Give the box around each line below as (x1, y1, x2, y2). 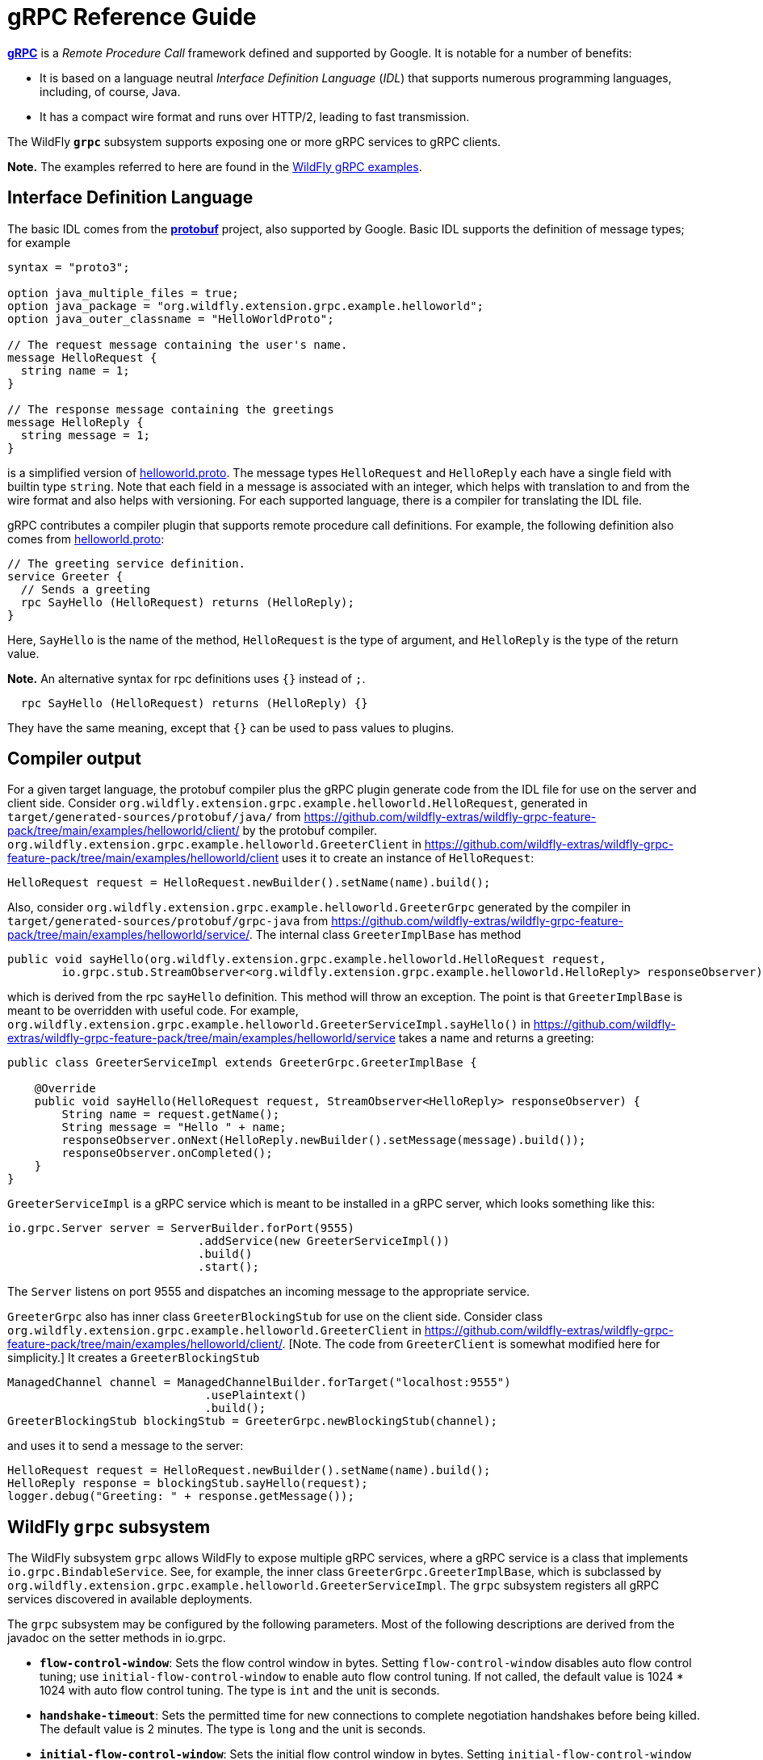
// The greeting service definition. (7, 556, 246, 570)
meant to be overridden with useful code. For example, (7, 1004, 299, 1018)
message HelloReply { (7, 415, 144, 429)
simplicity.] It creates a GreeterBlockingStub (7, 1351, 260, 1365)
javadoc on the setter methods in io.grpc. (7, 1631, 226, 1645)
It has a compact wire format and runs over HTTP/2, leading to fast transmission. (40, 109, 470, 124)
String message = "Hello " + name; (61, 1121, 287, 1134)
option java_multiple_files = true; (7, 286, 239, 300)
